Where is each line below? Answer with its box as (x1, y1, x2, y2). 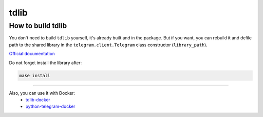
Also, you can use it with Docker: (9, 90, 75, 96)
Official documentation (9, 51, 55, 57)
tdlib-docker (25, 97, 51, 102)
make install (19, 73, 51, 78)
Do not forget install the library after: (9, 60, 82, 66)
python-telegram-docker (25, 103, 75, 109)
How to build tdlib (9, 21, 67, 30)
